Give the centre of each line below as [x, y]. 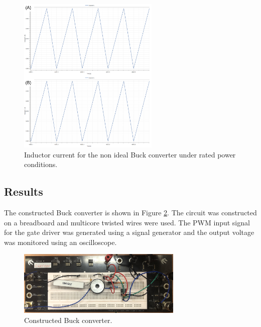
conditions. [41, 164]
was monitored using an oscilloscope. [60, 242]
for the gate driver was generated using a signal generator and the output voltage [129, 232]
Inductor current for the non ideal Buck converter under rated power [130, 154]
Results [24, 191]
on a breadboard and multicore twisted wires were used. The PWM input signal [127, 222]
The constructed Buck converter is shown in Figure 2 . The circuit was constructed [130, 212]
